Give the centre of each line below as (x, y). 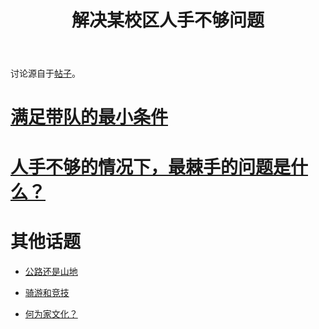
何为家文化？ (51, 313)
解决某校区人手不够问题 (168, 20)
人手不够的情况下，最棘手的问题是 (151, 167)
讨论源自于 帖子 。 (45, 73)
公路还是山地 (51, 271)
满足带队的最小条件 (89, 117)
